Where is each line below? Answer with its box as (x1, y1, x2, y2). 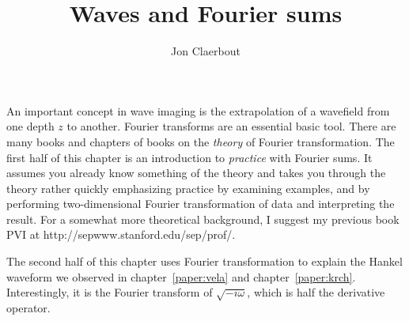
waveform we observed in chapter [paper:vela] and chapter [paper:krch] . (6, 268, 356, 285)
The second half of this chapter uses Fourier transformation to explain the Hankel (6, 253, 403, 270)
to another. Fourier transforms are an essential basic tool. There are (66, 118, 396, 134)
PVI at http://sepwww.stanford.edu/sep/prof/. (6, 226, 236, 243)
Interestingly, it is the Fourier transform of (6, 284, 213, 300)
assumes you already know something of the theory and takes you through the (6, 164, 386, 181)
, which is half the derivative (247, 284, 385, 300)
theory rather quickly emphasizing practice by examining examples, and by (6, 179, 370, 196)
